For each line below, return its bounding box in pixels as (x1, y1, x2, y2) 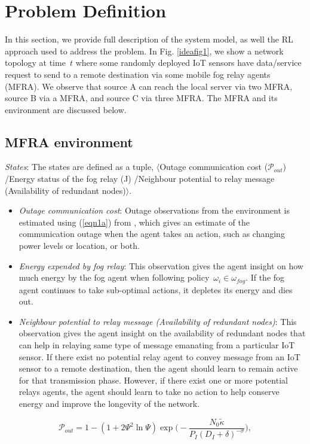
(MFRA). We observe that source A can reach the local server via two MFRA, (5, 80, 293, 92)
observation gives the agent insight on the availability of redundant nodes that (19, 327, 306, 339)
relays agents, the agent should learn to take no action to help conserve (19, 385, 280, 398)
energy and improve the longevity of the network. (19, 397, 200, 410)
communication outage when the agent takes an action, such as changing (19, 227, 285, 240)
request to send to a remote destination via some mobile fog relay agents (5, 68, 271, 80)
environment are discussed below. (5, 103, 127, 115)
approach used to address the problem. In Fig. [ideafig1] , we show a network (5, 44, 284, 57)
